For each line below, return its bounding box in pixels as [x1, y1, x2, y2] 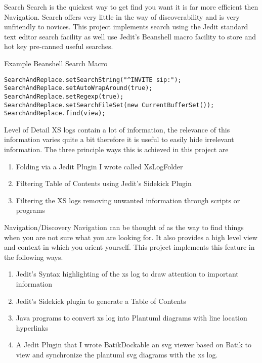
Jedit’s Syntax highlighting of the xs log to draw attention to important [16, 268, 239, 279]
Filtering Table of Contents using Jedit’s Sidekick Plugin [16, 178, 192, 189]
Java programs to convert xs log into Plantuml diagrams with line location [16, 312, 247, 323]
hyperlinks [16, 322, 48, 333]
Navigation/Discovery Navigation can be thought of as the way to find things [4, 222, 244, 232]
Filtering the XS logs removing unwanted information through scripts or [16, 195, 240, 205]
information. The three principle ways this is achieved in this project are [4, 144, 229, 155]
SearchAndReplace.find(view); [4, 110, 106, 117]
